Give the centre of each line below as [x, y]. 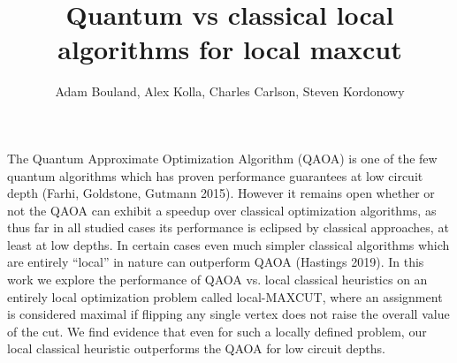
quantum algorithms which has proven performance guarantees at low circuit [215, 175]
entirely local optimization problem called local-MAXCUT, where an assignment [225, 296]
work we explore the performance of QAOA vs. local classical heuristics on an [217, 280]
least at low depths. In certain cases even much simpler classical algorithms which [228, 244]
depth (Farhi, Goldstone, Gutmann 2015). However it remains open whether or [221, 193]
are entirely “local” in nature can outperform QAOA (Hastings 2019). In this [216, 262]
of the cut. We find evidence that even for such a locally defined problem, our [217, 331]
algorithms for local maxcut [230, 49]
